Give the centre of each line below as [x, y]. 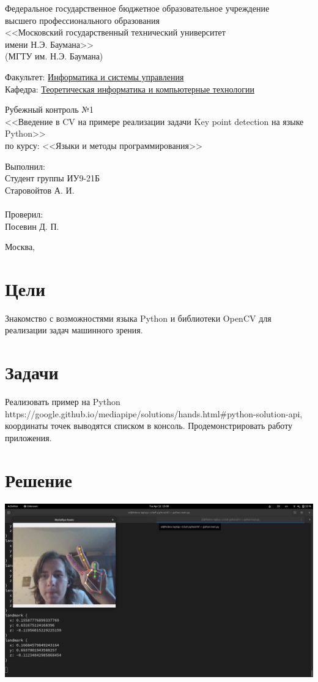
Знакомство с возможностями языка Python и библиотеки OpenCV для [138, 318]
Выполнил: [25, 166]
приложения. [28, 437]
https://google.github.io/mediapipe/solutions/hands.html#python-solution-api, [154, 413]
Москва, [20, 247]
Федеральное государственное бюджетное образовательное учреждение [137, 8]
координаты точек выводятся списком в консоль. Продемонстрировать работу [149, 426]
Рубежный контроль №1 [50, 109]
